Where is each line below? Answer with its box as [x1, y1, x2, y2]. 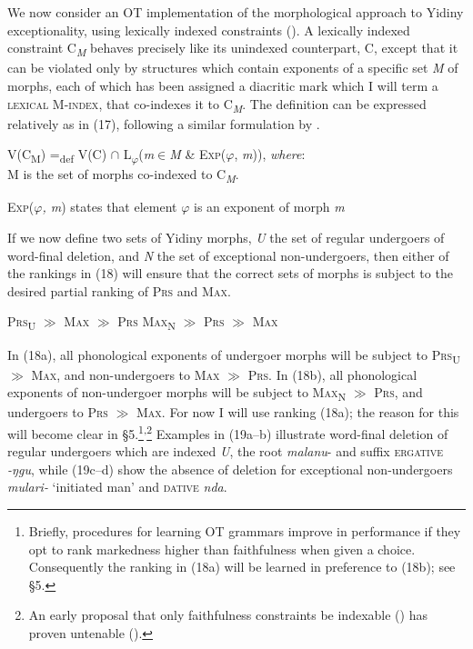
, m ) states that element [42, 197, 177, 216]
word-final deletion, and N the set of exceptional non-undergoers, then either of [7, 245, 449, 265]
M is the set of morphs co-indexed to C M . [7, 165, 239, 186]
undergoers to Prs [7, 403, 108, 422]
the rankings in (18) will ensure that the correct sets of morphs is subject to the [7, 264, 453, 283]
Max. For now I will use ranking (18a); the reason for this [136, 403, 459, 422]
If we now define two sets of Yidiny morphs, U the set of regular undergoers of [7, 228, 445, 247]
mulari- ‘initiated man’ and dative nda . [7, 477, 227, 496]
